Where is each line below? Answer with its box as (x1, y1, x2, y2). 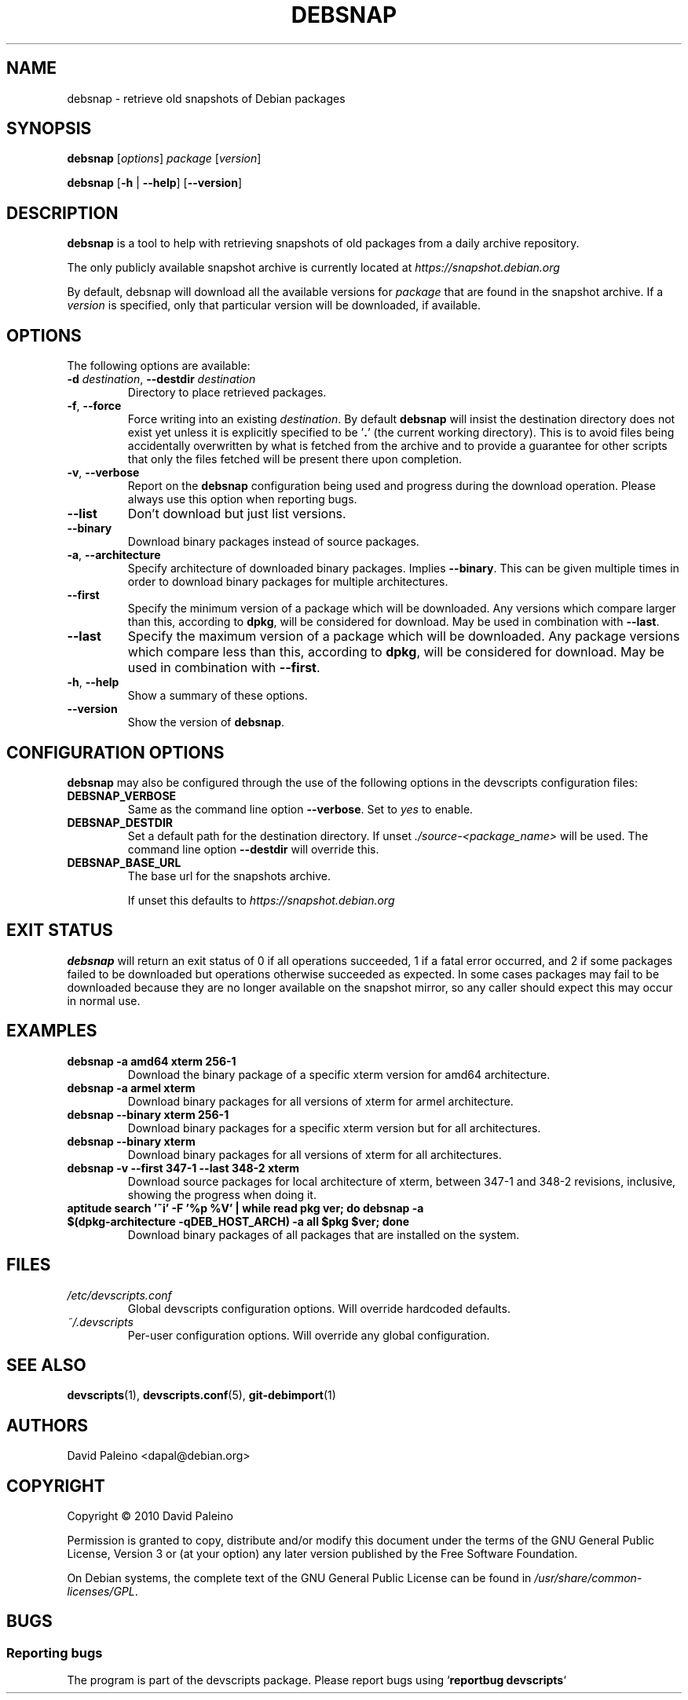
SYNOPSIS (6, 119, 92, 139)
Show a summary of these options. (127, 689, 308, 703)
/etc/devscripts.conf (67, 1288, 172, 1302)
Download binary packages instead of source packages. (127, 535, 419, 549)
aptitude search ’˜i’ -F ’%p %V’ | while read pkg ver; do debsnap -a (67, 1201, 424, 1215)
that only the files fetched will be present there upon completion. (127, 452, 463, 466)
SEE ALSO (6, 1355, 86, 1375)
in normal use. (67, 993, 141, 1007)
